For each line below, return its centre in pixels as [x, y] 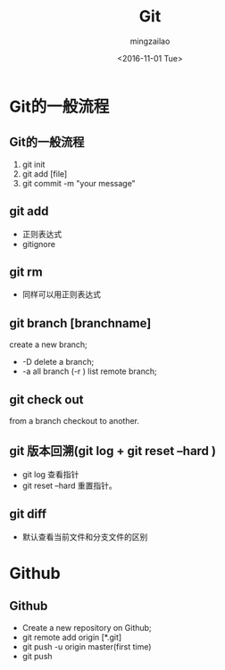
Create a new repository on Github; [87, 627]
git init [33, 164]
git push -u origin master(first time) [87, 646]
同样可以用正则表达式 [61, 294]
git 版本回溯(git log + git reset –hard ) [113, 451]
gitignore [39, 244]
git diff [28, 514]
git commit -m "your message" [79, 183]
